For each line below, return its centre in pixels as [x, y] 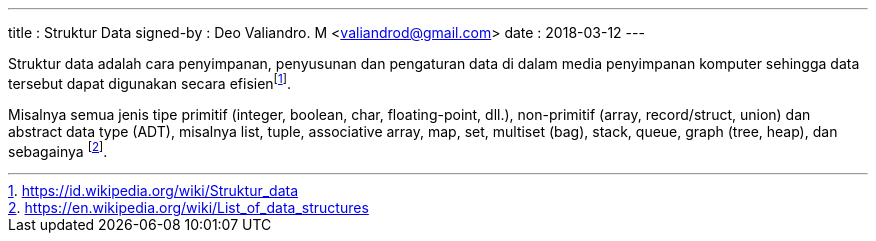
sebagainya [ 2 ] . [58, 149]
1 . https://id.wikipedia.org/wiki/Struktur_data [153, 191]
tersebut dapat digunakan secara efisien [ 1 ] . [149, 82]
